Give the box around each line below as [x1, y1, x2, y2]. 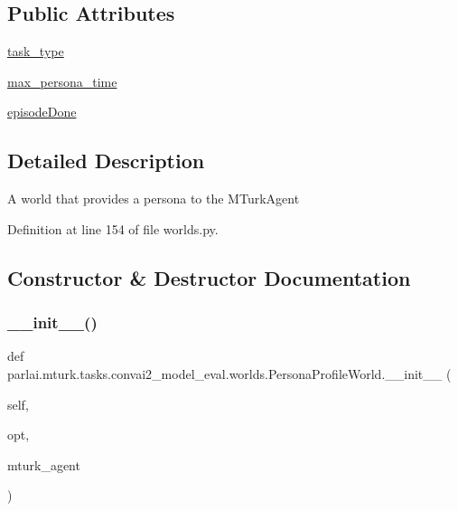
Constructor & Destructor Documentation [7, 263, 411, 291]
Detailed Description [7, 147, 205, 175]
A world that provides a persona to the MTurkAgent [7, 189, 300, 208]
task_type [7, 42, 64, 61]
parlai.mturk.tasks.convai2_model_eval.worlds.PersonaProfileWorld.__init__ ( [7, 364, 452, 383]
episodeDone [7, 102, 77, 121]
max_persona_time [7, 71, 117, 90]
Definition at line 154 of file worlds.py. [7, 219, 219, 238]
